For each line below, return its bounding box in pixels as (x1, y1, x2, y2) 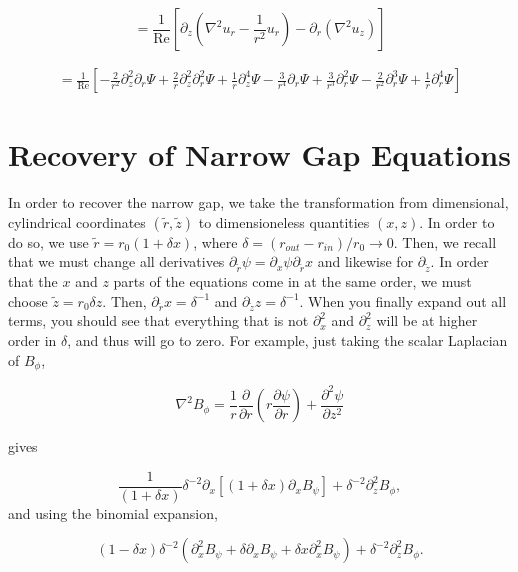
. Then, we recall (393, 231, 497, 252)
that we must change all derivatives (8, 251, 225, 272)
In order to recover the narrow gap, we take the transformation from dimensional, (8, 192, 509, 213)
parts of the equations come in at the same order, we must (113, 271, 472, 292)
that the (8, 271, 58, 292)
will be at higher (376, 310, 478, 331)
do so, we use (8, 231, 89, 252)
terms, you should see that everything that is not (8, 310, 309, 331)
